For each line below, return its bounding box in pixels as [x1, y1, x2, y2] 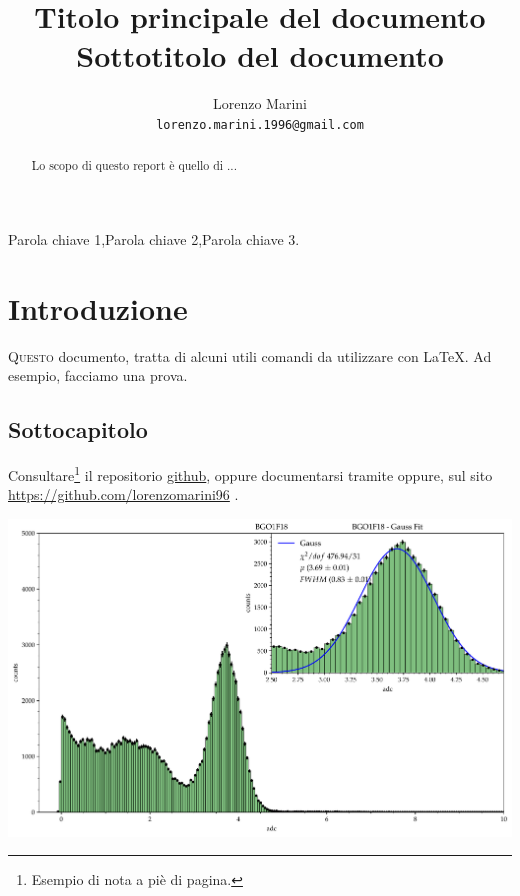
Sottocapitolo [8, 414, 148, 445]
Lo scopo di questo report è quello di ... [31, 157, 237, 174]
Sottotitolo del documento [76, 35, 444, 76]
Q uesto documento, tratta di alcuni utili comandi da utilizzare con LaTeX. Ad [8, 345, 492, 366]
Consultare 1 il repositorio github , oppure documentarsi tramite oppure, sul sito [8, 462, 493, 485]
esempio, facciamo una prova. [8, 365, 188, 386]
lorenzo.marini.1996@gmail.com [156, 117, 364, 132]
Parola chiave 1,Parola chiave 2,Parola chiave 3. [8, 229, 300, 250]
